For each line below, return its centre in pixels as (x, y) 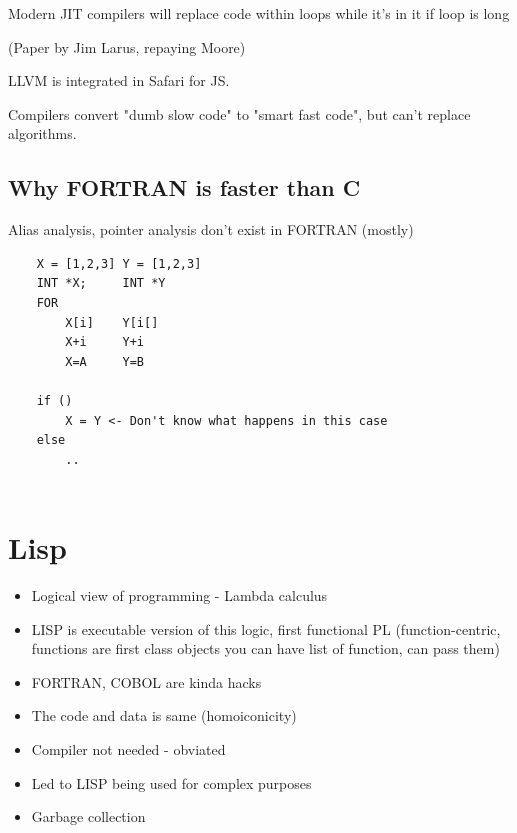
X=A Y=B (105, 361)
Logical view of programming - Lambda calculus (179, 595)
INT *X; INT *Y (101, 283)
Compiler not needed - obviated (128, 748)
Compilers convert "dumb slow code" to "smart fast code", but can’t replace (239, 113)
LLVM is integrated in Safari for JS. (119, 80)
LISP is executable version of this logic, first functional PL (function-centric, (266, 628)
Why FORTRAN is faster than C (184, 187)
